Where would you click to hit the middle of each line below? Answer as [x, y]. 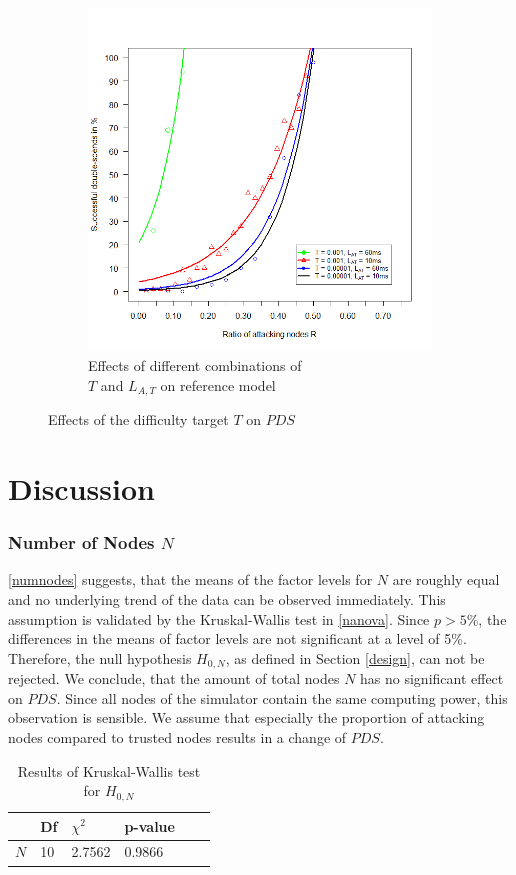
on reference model [218, 384]
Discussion [81, 487]
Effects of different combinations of [195, 365]
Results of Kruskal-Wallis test [109, 770]
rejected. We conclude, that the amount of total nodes [174, 678]
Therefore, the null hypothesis [100, 657]
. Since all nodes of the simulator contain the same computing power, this [282, 697]
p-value [149, 825]
